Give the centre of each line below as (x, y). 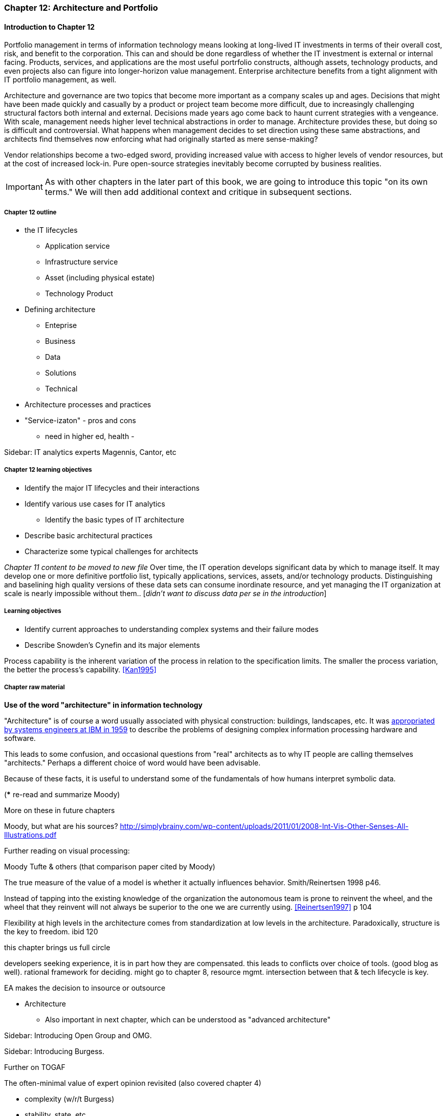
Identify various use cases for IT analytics (95, 504)
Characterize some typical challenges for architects (111, 551)
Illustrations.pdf (30, 835)
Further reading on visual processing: (67, 851)
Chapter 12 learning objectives (48, 470)
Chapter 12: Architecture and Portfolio (81, 8)
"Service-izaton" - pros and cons (80, 420)
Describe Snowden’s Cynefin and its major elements (112, 645)
